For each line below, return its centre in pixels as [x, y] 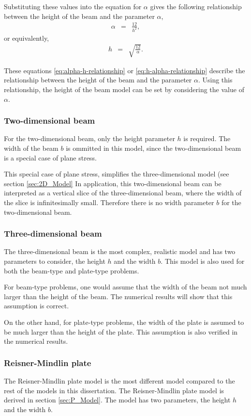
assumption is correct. [37, 306]
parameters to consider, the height [55, 261]
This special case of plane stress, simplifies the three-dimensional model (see [117, 174]
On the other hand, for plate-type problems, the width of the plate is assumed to [124, 322]
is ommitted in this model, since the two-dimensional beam [154, 148]
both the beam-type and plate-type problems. [72, 270]
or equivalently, [27, 38]
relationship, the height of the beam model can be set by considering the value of [124, 89]
